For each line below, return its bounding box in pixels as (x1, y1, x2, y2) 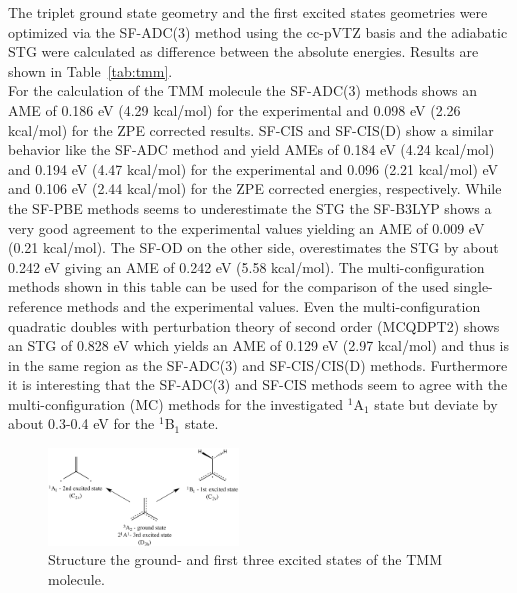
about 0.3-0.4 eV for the (8, 413, 155, 434)
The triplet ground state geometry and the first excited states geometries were (8, 2, 488, 22)
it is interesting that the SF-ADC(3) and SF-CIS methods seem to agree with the (8, 374, 508, 395)
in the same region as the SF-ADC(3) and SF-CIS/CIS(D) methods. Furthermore (8, 354, 508, 375)
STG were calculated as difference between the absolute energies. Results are (8, 41, 479, 62)
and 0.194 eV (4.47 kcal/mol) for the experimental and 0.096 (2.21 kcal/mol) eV (8, 158, 499, 179)
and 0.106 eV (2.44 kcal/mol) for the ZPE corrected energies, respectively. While (8, 178, 502, 199)
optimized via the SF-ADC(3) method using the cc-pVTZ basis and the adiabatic (8, 21, 508, 42)
